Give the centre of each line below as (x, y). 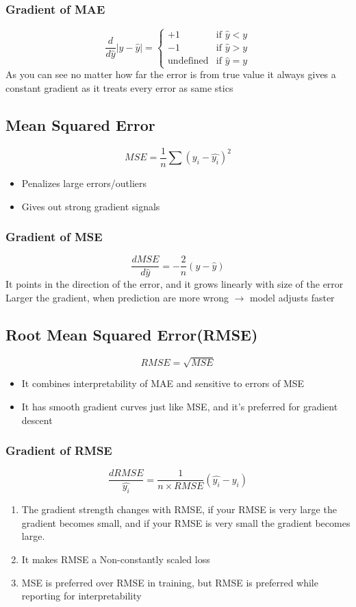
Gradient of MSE (54, 237)
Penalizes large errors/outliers (84, 183)
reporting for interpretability (81, 596)
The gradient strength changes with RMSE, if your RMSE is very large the (179, 509)
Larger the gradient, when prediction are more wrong (117, 297)
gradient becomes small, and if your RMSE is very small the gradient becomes (186, 522)
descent (37, 420)
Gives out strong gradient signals (91, 206)
